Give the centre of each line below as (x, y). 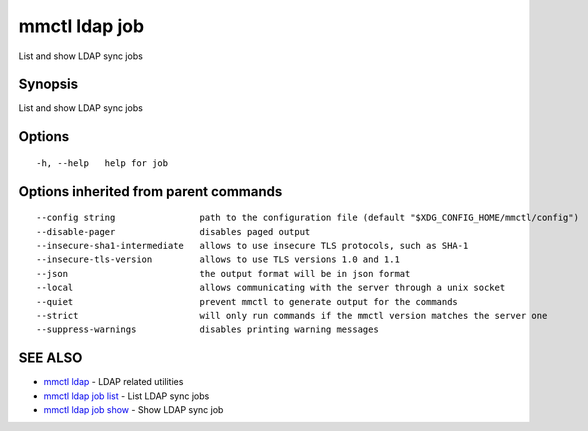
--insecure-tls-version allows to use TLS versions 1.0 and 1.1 (218, 259)
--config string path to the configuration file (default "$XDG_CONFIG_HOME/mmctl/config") (308, 218)
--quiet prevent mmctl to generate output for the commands (247, 301)
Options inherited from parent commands (150, 191)
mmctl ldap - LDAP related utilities (113, 382)
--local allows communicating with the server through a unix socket (271, 288)
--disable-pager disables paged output (173, 231)
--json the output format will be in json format (223, 273)
